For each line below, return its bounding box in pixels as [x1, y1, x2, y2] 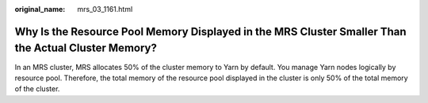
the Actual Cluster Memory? [14, 42, 158, 55]
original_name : [14, 5, 66, 13]
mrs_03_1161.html [77, 5, 133, 13]
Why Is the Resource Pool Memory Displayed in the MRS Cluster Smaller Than [14, 24, 407, 39]
